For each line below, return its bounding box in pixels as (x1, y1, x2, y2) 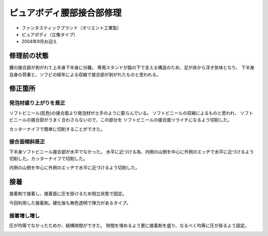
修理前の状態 (9, 52, 49, 60)
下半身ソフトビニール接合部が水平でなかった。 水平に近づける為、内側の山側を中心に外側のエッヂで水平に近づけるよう (9, 149, 254, 155)
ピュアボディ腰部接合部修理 (9, 7, 122, 18)
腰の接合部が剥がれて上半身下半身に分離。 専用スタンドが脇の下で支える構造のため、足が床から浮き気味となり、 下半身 (9, 64, 255, 70)
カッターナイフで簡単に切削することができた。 (9, 126, 105, 132)
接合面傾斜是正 (9, 138, 45, 145)
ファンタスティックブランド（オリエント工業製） (21, 25, 122, 31)
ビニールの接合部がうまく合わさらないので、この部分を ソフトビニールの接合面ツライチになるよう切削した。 (9, 117, 232, 123)
